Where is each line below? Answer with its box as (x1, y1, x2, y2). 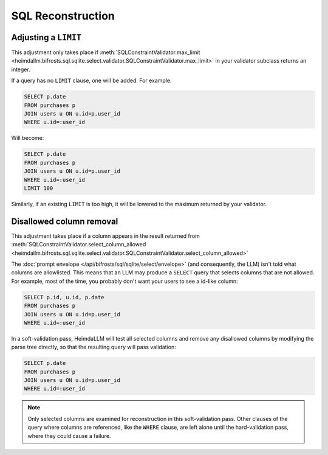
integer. (11, 66, 30, 73)
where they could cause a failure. (27, 432, 111, 439)
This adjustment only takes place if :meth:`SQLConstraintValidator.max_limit (11, 49, 200, 56)
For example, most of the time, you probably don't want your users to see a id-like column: (11, 277, 238, 285)
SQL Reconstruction (11, 9, 115, 23)
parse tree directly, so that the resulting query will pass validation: (11, 344, 176, 351)
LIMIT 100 (24, 184, 53, 192)
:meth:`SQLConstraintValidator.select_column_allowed (11, 241, 146, 248)
